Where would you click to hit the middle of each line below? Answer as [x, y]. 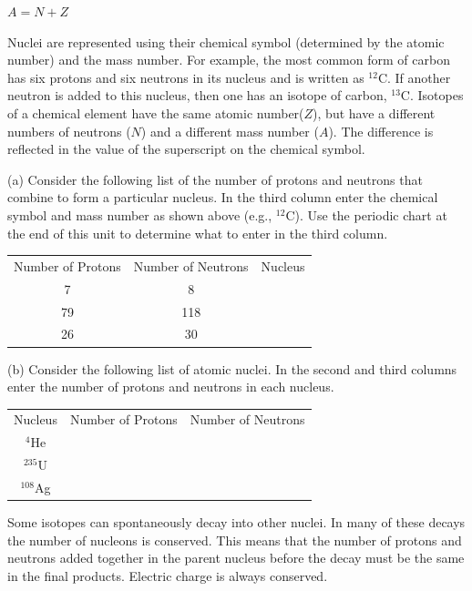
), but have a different [374, 112]
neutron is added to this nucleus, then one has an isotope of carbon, [197, 95]
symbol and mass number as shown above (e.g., [140, 214]
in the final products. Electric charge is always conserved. [168, 575]
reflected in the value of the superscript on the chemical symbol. [186, 149]
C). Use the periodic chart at [366, 214]
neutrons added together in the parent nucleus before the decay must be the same [236, 558]
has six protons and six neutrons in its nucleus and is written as [186, 77]
